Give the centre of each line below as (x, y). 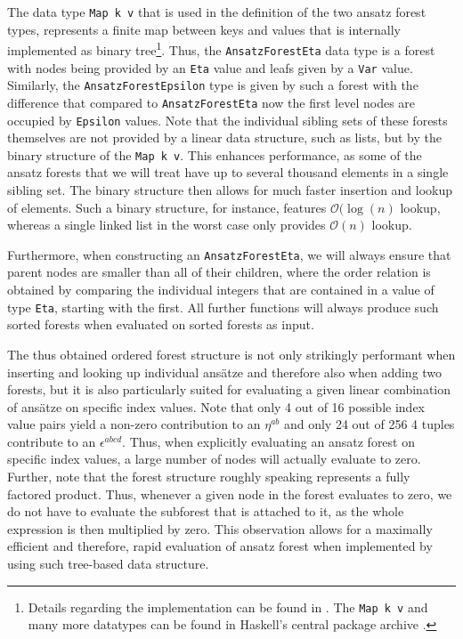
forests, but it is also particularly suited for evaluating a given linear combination (229, 389)
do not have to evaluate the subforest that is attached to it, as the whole (206, 511)
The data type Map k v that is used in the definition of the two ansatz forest (217, 12)
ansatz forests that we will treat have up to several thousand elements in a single (228, 172)
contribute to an (52, 441)
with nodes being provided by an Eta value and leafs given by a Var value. (210, 67)
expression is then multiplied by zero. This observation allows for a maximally (220, 528)
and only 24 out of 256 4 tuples (369, 424)
